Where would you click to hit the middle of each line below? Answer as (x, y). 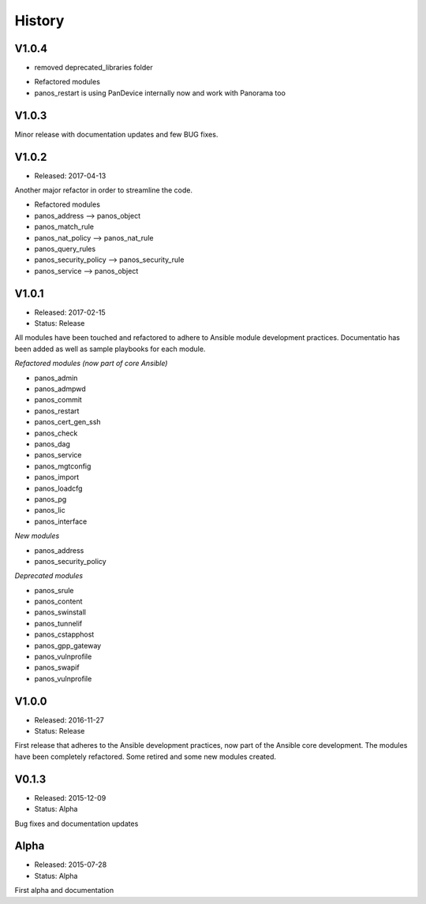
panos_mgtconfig (63, 466)
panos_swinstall (60, 612)
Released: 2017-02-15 (70, 312)
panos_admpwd (60, 389)
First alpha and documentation (64, 891)
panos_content (58, 601)
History (39, 21)
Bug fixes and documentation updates (77, 824)
